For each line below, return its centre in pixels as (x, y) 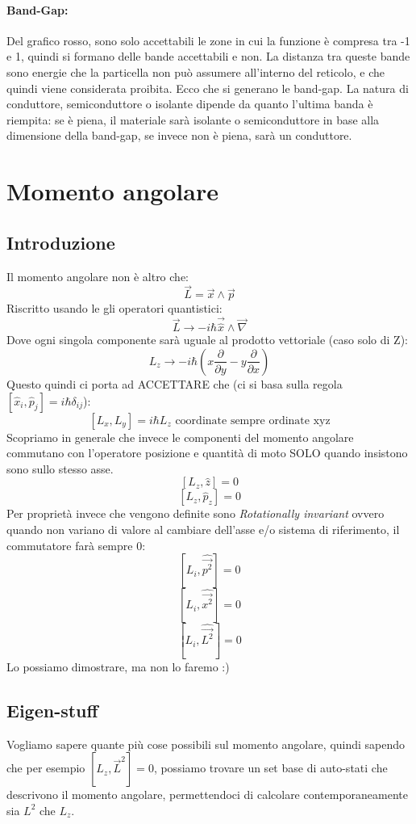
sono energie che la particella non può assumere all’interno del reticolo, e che (196, 71)
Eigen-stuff (52, 710)
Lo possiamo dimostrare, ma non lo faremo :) (118, 666)
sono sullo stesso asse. (60, 468)
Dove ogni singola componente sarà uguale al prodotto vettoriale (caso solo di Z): (207, 340)
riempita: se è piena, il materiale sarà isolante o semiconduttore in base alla (193, 119)
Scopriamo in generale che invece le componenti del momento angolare (180, 437)
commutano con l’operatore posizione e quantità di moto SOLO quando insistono (207, 453)
